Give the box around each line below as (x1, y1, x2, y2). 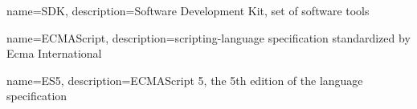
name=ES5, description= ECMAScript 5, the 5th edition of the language (6, 71, 363, 88)
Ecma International (6, 45, 102, 62)
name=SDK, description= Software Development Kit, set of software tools (6, 2, 370, 18)
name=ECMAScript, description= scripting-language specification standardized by (6, 29, 411, 46)
